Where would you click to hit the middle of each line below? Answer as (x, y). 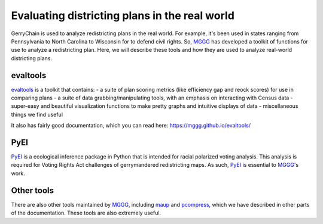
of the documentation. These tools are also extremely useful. (86, 213)
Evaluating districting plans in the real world (123, 15)
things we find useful (37, 114)
